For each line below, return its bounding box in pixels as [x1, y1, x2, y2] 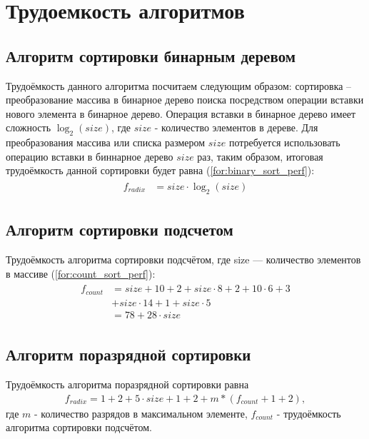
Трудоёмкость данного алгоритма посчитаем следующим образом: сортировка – [6, 78, 352, 93]
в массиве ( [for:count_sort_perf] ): [6, 266, 156, 281]
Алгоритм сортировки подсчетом [6, 218, 233, 241]
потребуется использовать [228, 135, 340, 150]
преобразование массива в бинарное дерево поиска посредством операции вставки [6, 92, 364, 107]
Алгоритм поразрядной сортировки [6, 343, 251, 365]
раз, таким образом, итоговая [197, 148, 323, 163]
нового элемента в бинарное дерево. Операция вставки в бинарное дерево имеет [6, 106, 356, 121]
